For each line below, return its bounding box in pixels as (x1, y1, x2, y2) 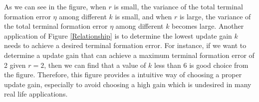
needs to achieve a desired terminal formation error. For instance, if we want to (4, 40, 247, 51)
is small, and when (115, 11, 172, 21)
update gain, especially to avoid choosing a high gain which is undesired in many (4, 79, 252, 89)
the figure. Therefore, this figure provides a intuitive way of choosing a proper (4, 69, 242, 80)
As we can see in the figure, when (4, 1, 106, 11)
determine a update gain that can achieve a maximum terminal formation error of (4, 50, 255, 60)
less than (154, 59, 181, 70)
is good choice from (189, 59, 249, 70)
